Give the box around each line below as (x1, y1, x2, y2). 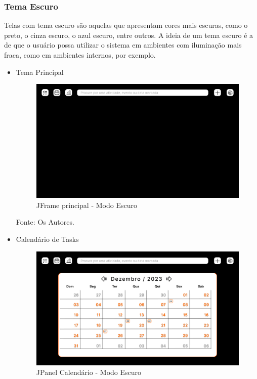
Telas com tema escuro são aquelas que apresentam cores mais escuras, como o (4, 20, 248, 30)
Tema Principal (16, 66, 64, 77)
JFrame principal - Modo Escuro (36, 199, 137, 210)
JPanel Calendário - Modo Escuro (36, 367, 142, 377)
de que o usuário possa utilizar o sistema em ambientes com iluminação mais (4, 39, 242, 50)
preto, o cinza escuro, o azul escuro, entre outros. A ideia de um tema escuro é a (4, 29, 253, 40)
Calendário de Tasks (16, 234, 79, 244)
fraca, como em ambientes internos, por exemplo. (4, 50, 156, 60)
